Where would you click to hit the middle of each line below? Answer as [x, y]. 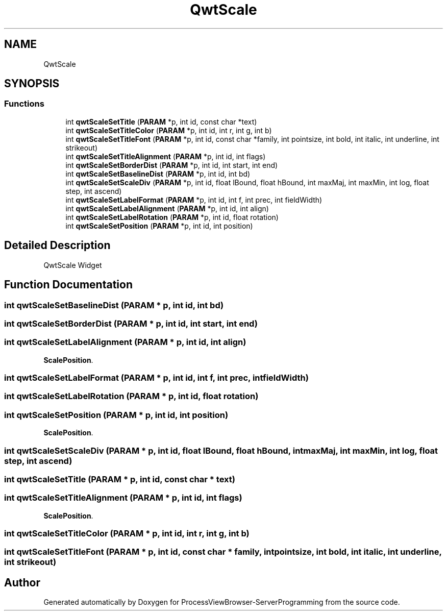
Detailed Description [57, 245]
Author [22, 582]
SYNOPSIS [32, 84]
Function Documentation [68, 285]
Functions [24, 104]
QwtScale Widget [73, 265]
